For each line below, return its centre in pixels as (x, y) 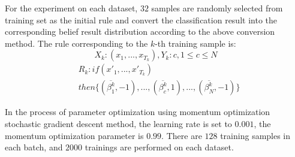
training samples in (255, 135)
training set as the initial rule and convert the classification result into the (141, 19)
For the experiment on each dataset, (71, 8)
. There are (182, 135)
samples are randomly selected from (217, 8)
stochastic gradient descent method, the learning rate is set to (118, 124)
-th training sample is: (195, 43)
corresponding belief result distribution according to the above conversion (140, 31)
